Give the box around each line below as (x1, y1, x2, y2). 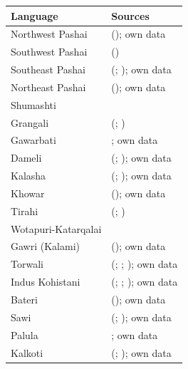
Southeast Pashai (11, 62, 85, 77)
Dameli (11, 150, 42, 165)
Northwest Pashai (11, 26, 88, 41)
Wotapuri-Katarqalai (11, 221, 102, 236)
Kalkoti (11, 345, 43, 360)
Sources (111, 8, 150, 23)
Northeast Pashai (11, 79, 86, 94)
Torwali (11, 256, 43, 271)
